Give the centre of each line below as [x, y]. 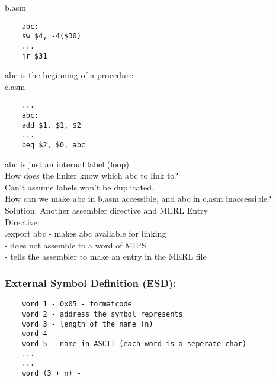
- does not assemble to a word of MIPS [76, 245]
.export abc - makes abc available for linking [86, 233]
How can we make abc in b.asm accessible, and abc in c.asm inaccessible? [138, 198]
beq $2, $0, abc [54, 145]
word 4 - [38, 334]
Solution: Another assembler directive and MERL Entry [106, 210]
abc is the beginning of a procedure [69, 75]
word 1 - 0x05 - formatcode [77, 304]
